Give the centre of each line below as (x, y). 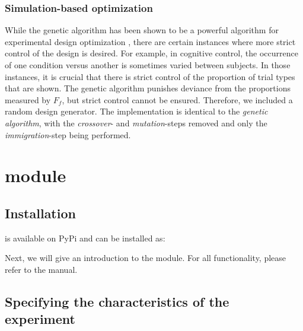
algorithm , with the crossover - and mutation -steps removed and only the (136, 122)
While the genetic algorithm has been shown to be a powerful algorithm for (142, 30)
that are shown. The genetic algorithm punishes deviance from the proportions (148, 88)
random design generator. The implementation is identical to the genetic (136, 111)
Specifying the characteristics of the (117, 301)
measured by (28, 99)
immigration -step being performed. (68, 134)
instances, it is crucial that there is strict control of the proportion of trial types (150, 76)
